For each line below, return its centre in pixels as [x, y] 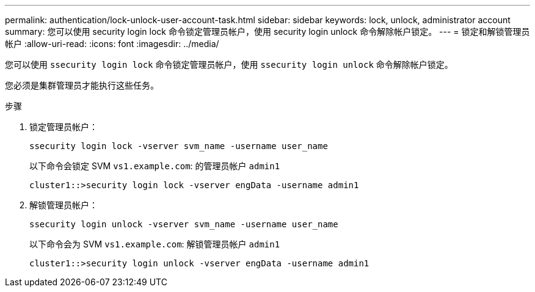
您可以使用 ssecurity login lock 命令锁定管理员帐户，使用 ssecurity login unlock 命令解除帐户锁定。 [229, 64]
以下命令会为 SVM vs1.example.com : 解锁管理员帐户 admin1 [155, 244]
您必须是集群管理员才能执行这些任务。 [82, 85]
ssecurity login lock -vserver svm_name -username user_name [179, 146]
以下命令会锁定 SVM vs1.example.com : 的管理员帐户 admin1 [155, 166]
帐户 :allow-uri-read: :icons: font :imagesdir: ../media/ [112, 44]
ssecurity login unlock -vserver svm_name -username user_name [184, 224]
